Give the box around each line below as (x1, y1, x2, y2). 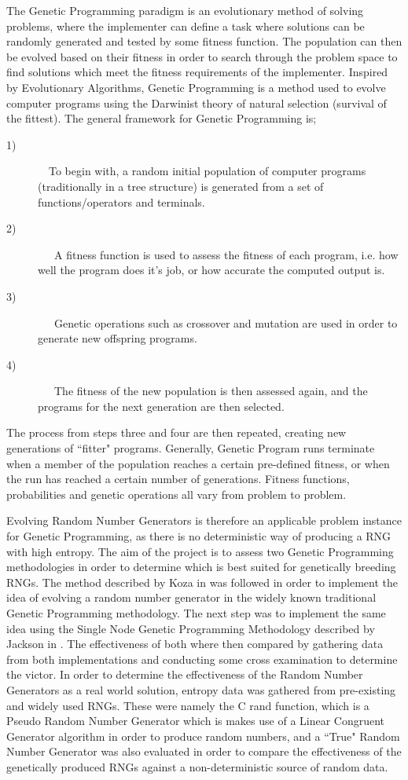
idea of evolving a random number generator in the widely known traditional (6, 589, 377, 606)
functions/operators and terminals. (38, 193, 205, 210)
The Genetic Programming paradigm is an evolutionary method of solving (6, 2, 364, 18)
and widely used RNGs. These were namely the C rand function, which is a (6, 697, 369, 713)
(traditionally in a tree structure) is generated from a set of (38, 178, 324, 194)
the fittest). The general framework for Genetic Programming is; (6, 110, 317, 126)
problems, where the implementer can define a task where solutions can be (6, 17, 365, 34)
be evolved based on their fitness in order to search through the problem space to (6, 48, 398, 64)
